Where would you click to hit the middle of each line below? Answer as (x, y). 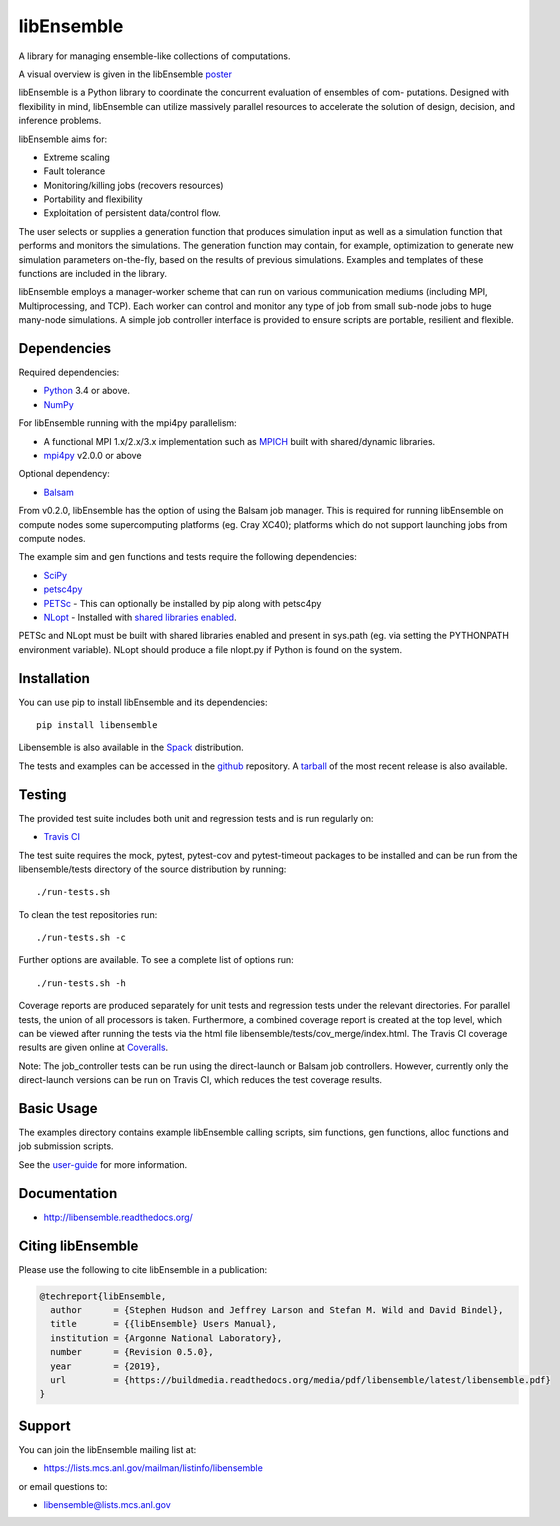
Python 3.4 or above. (86, 391)
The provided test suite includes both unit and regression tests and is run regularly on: (196, 818)
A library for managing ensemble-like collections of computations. (154, 56)
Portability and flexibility (93, 199)
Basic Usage (58, 1108)
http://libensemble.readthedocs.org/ (118, 1217)
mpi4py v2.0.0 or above (92, 456)
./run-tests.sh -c (81, 938)
